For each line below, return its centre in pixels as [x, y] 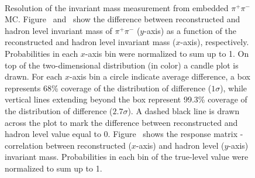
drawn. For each [34, 76]
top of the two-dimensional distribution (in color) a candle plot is [122, 65]
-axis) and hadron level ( [180, 145]
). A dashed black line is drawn [184, 110]
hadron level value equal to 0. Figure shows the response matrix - [124, 134]
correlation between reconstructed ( [68, 145]
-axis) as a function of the [190, 30]
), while [234, 88]
